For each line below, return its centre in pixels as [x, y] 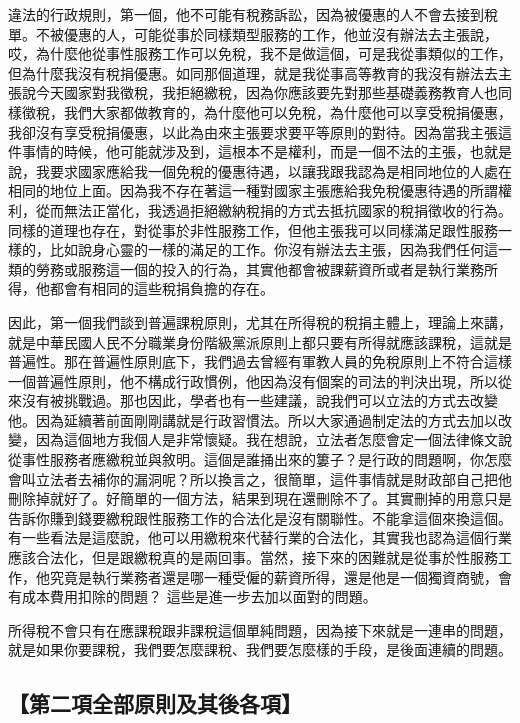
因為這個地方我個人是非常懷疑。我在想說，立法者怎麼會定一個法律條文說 [273, 439]
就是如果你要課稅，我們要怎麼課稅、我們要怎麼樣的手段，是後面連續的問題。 [260, 649]
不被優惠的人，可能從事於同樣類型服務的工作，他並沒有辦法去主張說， [266, 33]
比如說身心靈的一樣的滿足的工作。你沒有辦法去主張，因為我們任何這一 [280, 249]
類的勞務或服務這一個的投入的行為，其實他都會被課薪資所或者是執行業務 [246, 268]
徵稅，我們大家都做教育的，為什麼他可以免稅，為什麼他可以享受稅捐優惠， [266, 111]
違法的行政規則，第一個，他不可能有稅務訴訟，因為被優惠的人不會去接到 [246, 14]
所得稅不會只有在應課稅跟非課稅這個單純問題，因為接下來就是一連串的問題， [260, 629]
